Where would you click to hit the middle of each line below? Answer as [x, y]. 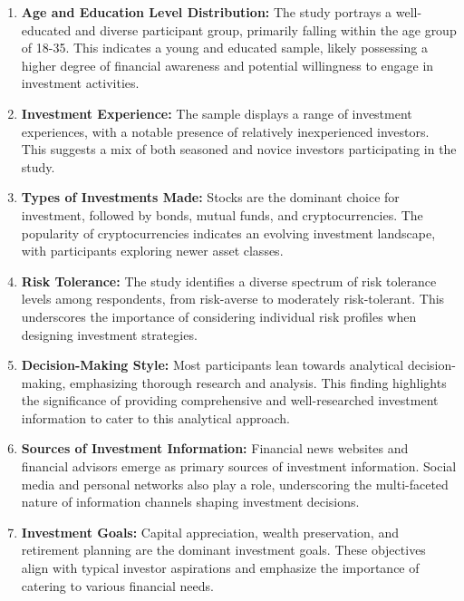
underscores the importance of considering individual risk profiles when [219, 316]
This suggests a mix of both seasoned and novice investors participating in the [239, 149]
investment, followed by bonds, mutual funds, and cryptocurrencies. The [222, 214]
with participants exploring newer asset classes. [152, 251]
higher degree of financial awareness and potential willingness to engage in [227, 65]
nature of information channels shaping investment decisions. [190, 502]
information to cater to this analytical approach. [155, 417]
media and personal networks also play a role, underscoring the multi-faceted [235, 484]
